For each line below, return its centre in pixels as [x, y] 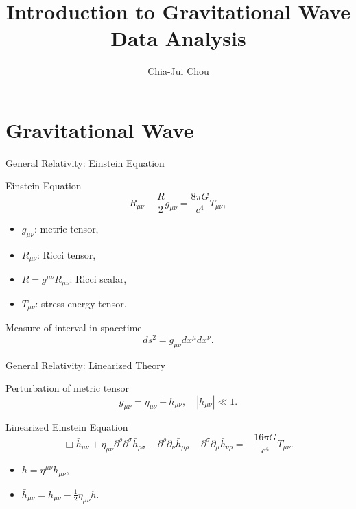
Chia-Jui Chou [178, 71]
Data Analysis [178, 38]
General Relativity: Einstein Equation [85, 162]
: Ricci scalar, [98, 279]
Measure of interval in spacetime [74, 328]
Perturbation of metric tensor [68, 388]
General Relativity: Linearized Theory [86, 365]
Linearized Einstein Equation [67, 426]
